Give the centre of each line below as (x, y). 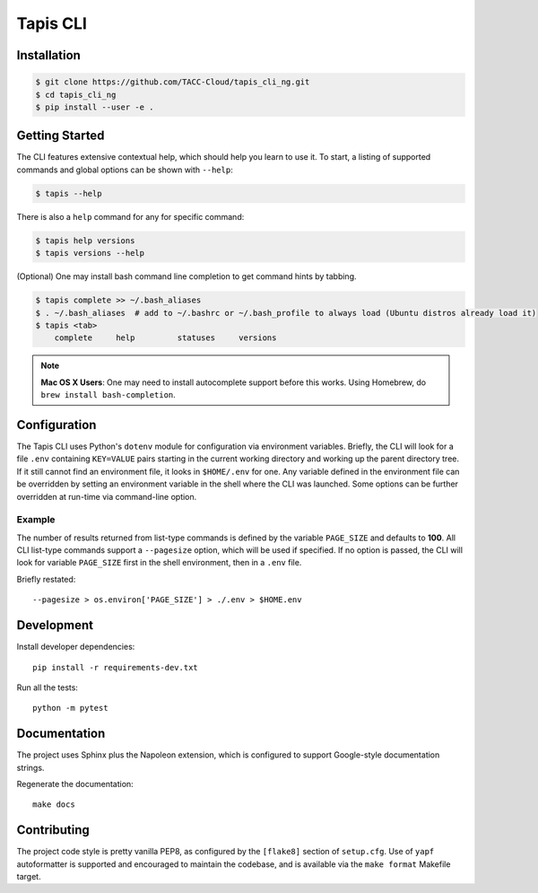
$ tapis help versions (85, 241)
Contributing (53, 830)
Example (36, 520)
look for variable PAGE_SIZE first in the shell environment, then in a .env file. (159, 563)
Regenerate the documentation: (75, 784)
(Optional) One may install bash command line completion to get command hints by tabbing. (187, 276)
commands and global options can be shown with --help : (125, 170)
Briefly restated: (46, 579)
